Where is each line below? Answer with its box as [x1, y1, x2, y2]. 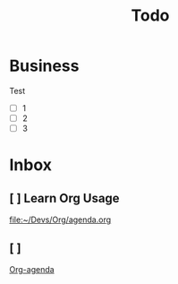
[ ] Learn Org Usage [9, 190, 120, 206]
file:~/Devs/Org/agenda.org [9, 214, 112, 225]
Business [9, 56, 80, 76]
